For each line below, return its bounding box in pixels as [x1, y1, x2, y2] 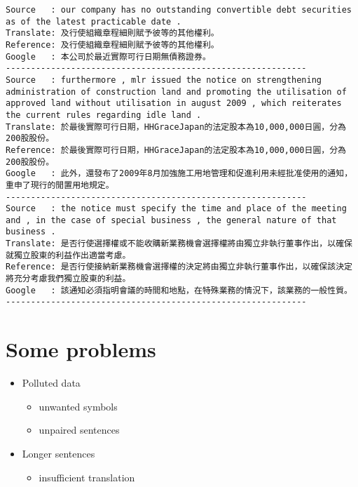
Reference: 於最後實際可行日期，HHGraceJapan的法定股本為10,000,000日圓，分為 [6, 145, 346, 155]
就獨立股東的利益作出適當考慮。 [6, 250, 131, 260]
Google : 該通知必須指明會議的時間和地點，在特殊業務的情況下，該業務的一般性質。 [6, 285, 352, 295]
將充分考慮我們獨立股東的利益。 [6, 274, 131, 284]
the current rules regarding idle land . [6, 109, 202, 120]
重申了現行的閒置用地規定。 [6, 180, 114, 190]
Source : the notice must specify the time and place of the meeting [6, 204, 347, 214]
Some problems [6, 335, 156, 363]
